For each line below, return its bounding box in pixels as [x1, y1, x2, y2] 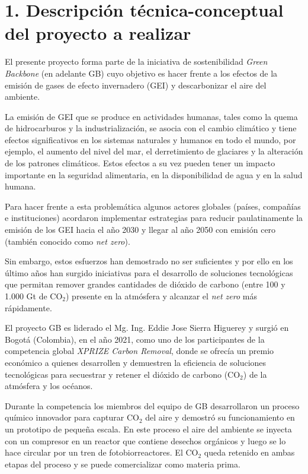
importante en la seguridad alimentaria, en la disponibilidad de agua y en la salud [5, 168, 303, 181]
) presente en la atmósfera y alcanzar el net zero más [66, 290, 257, 302]
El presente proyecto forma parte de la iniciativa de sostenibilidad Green [5, 55, 268, 68]
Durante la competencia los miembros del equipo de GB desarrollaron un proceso [5, 399, 300, 412]
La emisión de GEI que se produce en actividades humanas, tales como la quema [5, 110, 298, 122]
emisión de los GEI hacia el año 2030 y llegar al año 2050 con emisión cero [5, 223, 276, 236]
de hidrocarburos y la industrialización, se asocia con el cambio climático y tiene [5, 122, 297, 134]
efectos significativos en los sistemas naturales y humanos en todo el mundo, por [5, 133, 296, 146]
